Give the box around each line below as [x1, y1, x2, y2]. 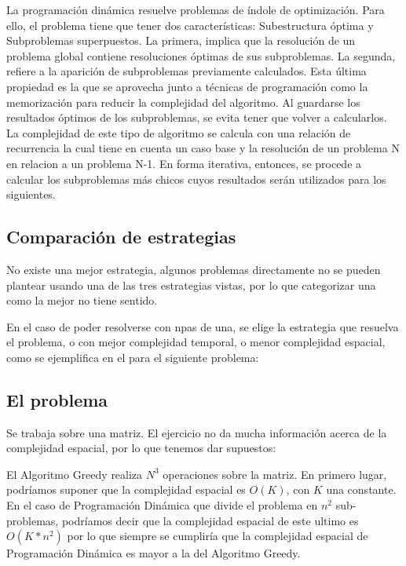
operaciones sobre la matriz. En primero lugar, [163, 466, 387, 482]
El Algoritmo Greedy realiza [6, 466, 143, 482]
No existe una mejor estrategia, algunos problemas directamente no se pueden [6, 261, 381, 277]
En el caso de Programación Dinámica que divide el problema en [6, 497, 318, 513]
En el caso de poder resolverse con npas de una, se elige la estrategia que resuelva [6, 318, 399, 334]
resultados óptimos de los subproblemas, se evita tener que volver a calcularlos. [6, 109, 387, 126]
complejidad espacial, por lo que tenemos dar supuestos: [6, 440, 276, 456]
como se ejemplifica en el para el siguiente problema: [6, 349, 259, 365]
